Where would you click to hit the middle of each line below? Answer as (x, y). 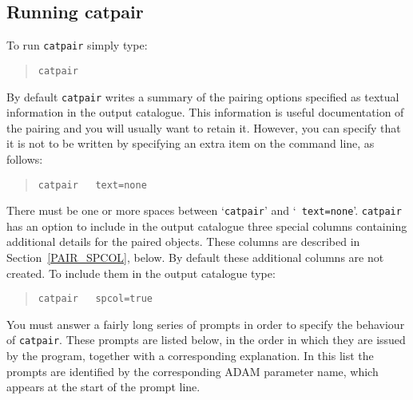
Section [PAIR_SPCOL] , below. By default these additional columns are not (195, 257)
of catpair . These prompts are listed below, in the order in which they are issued (206, 340)
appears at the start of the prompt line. (103, 387)
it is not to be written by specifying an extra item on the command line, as (191, 143)
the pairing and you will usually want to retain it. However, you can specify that (204, 127)
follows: (25, 158)
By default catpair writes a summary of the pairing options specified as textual (203, 96)
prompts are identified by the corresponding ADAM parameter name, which (193, 371)
